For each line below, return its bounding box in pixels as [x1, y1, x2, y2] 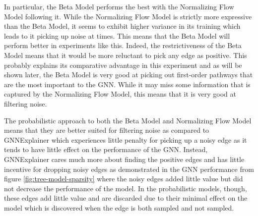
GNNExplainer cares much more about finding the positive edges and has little [4, 154, 245, 164]
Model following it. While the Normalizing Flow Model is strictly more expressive [4, 11, 252, 21]
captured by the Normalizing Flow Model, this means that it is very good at [4, 89, 236, 99]
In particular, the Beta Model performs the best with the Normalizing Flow [4, 1, 234, 11]
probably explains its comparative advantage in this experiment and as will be [4, 59, 242, 70]
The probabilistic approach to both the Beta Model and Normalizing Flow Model [4, 115, 252, 125]
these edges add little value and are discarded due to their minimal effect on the [4, 193, 248, 203]
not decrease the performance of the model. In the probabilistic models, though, [4, 183, 247, 193]
